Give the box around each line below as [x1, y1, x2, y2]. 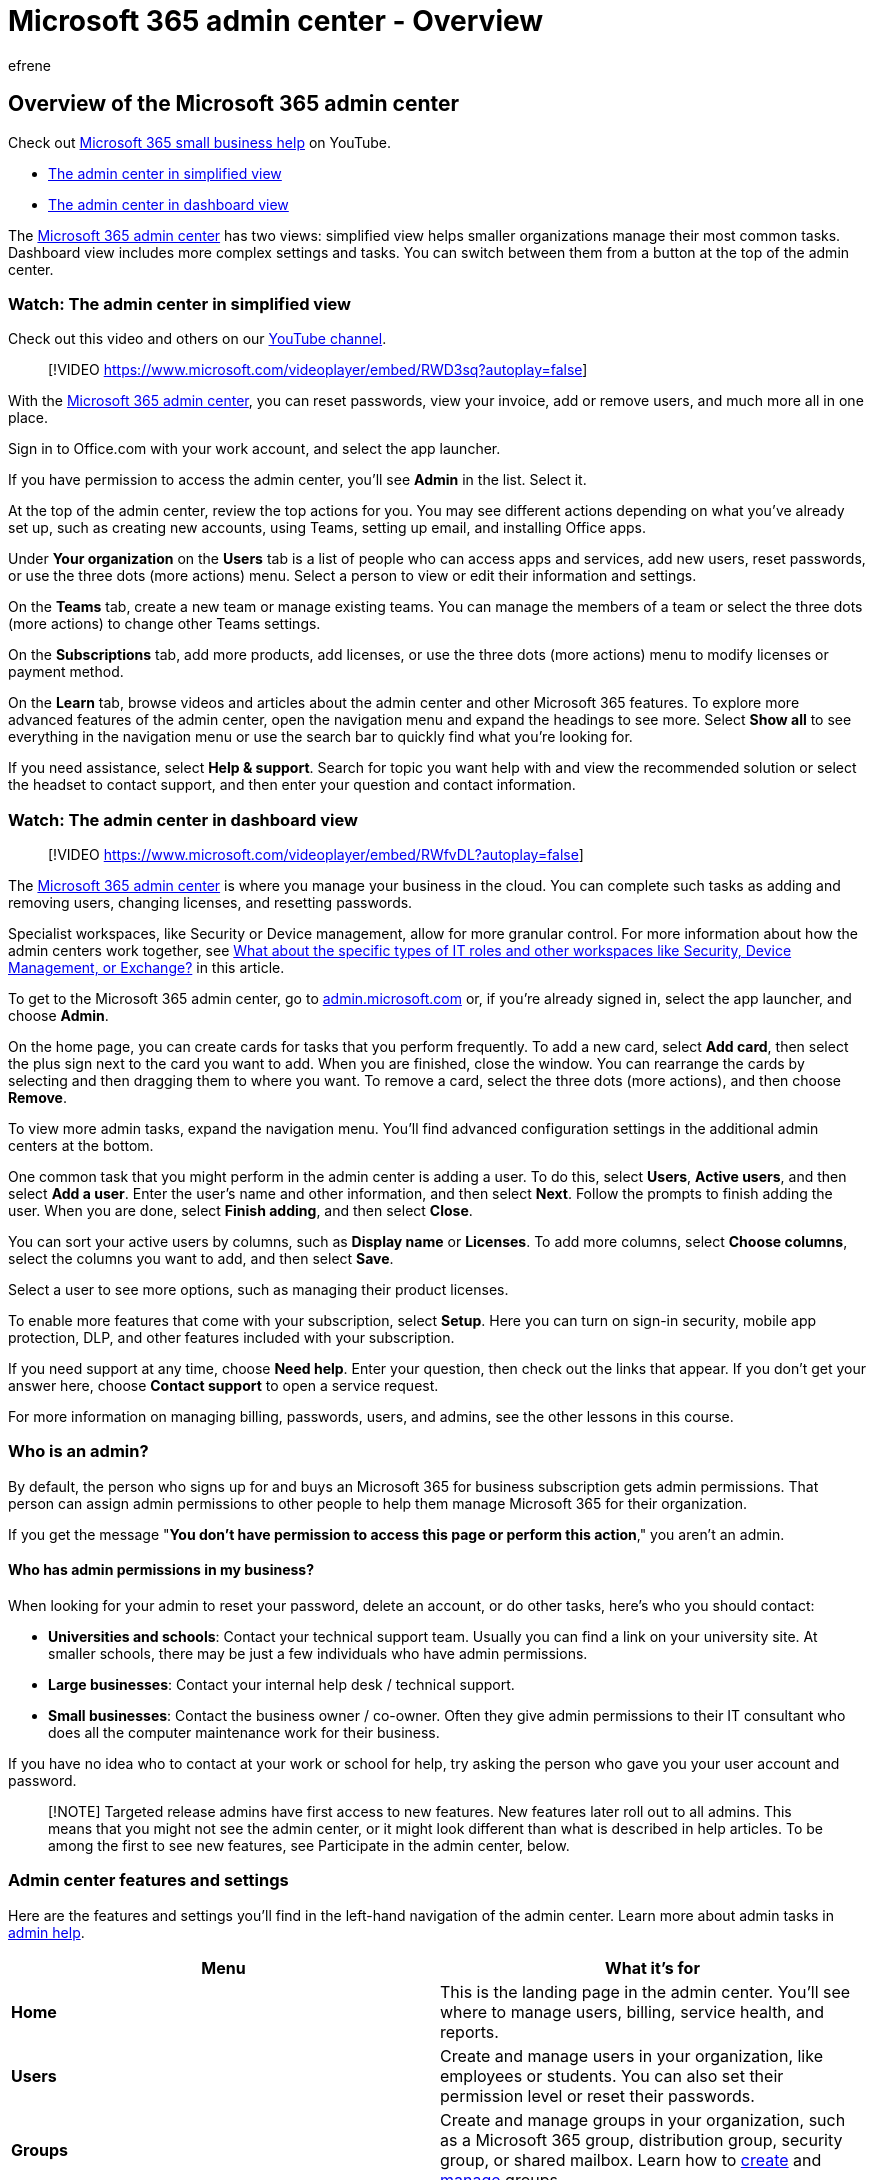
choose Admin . [8, 1007, 109, 1025]
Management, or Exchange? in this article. [8, 959, 285, 977]
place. [8, 409, 49, 427]
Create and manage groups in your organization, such [440, 2109, 846, 2130]
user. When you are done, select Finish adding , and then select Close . [8, 1202, 473, 1220]
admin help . [8, 1923, 85, 1941]
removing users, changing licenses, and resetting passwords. [8, 894, 413, 912]
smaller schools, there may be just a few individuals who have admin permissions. [48, 1645, 588, 1663]
